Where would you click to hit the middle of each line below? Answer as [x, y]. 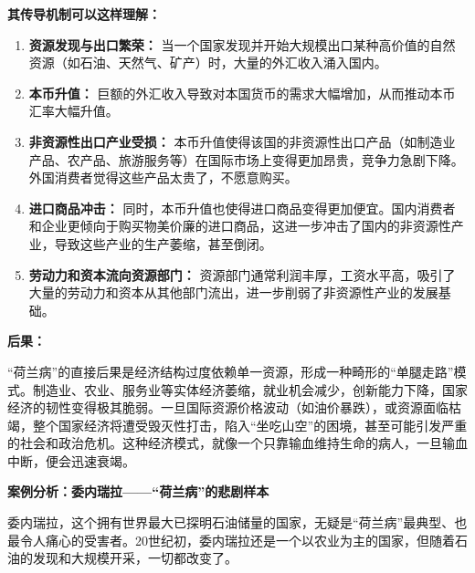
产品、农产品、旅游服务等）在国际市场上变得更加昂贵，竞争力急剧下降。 [246, 159]
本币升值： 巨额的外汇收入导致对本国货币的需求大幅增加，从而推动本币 [242, 93]
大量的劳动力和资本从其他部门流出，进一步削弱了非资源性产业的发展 [233, 292]
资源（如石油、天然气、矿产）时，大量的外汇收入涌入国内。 [208, 63]
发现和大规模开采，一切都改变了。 [135, 558]
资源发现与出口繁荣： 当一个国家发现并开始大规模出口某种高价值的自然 [242, 44]
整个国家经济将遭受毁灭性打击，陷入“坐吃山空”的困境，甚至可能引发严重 [250, 425]
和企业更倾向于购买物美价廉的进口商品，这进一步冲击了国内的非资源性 [240, 226]
